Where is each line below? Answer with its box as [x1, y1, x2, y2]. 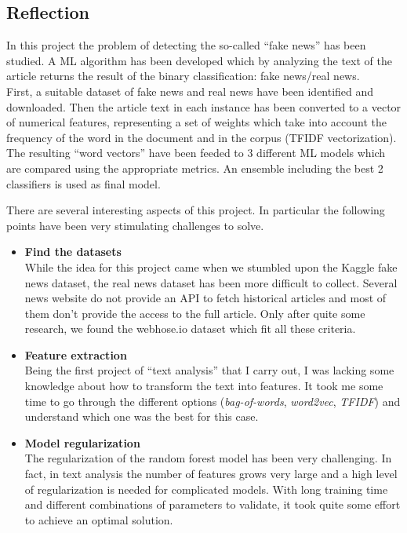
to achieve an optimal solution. [24, 511, 173, 528]
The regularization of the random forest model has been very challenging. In [24, 450, 392, 466]
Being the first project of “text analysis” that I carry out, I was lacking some [24, 362, 394, 378]
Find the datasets [24, 243, 122, 260]
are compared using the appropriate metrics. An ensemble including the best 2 [6, 159, 383, 176]
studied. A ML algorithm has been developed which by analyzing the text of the [6, 52, 392, 68]
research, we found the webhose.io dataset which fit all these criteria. [24, 320, 356, 337]
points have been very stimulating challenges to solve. [6, 217, 264, 233]
